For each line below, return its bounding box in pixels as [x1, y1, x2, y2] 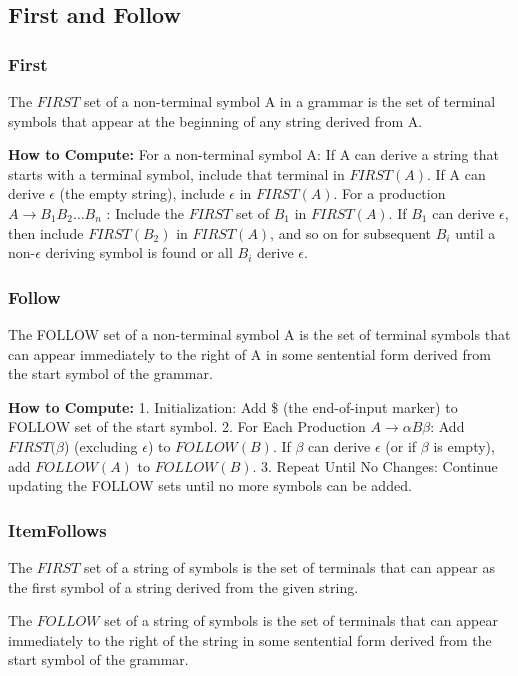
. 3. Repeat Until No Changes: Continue [252, 455, 498, 476]
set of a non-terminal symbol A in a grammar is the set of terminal [84, 91, 496, 111]
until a [455, 222, 496, 243]
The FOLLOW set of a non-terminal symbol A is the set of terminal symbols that [8, 323, 511, 344]
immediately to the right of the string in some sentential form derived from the [8, 629, 492, 650]
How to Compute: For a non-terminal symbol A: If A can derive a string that [8, 144, 499, 165]
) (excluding [64, 435, 138, 456]
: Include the [106, 202, 184, 223]
